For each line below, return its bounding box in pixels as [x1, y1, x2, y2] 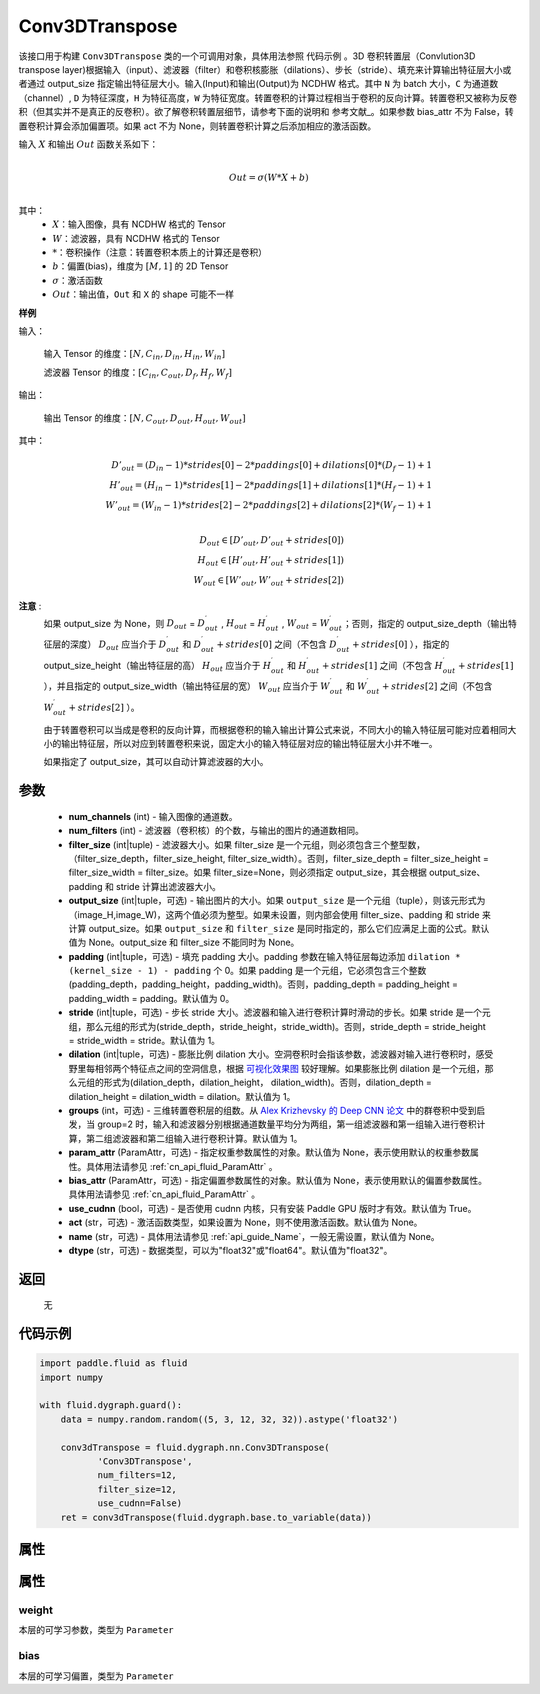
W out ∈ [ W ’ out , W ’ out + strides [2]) [193, 574, 345, 588]
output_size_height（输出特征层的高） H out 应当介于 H [43, 659, 272, 674]
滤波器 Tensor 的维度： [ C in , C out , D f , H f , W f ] [43, 366, 233, 380]
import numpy [39, 1371, 104, 1383]
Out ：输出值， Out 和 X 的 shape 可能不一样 [52, 288, 235, 300]
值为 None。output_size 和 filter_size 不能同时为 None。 [68, 936, 300, 949]
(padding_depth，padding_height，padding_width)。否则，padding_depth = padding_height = [68, 978, 459, 990]
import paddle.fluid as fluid [39, 1358, 188, 1369]
